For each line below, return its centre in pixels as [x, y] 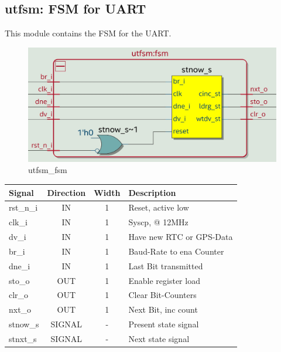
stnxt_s [23, 338]
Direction [66, 192]
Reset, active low [159, 207]
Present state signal [164, 324]
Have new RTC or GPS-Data [181, 237]
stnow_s [24, 324]
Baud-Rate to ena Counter [176, 251]
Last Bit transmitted [166, 265]
